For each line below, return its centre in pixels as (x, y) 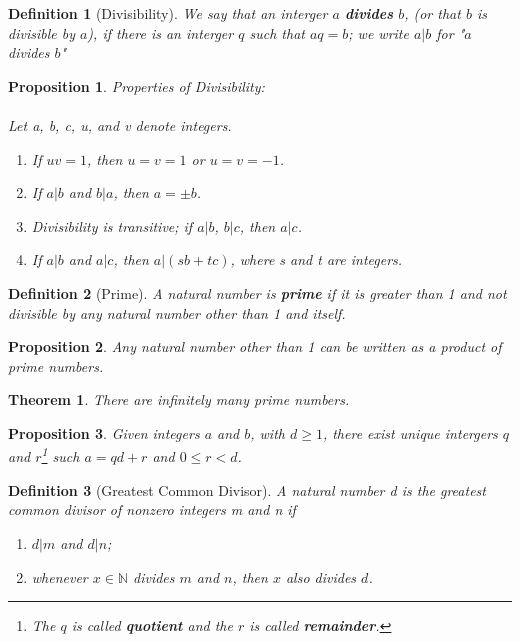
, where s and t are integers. (316, 259)
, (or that (432, 13)
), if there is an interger (160, 32)
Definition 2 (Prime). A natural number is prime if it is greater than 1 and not (257, 292)
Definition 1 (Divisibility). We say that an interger (168, 13)
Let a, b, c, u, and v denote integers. (120, 124)
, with (267, 432)
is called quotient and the (152, 625)
